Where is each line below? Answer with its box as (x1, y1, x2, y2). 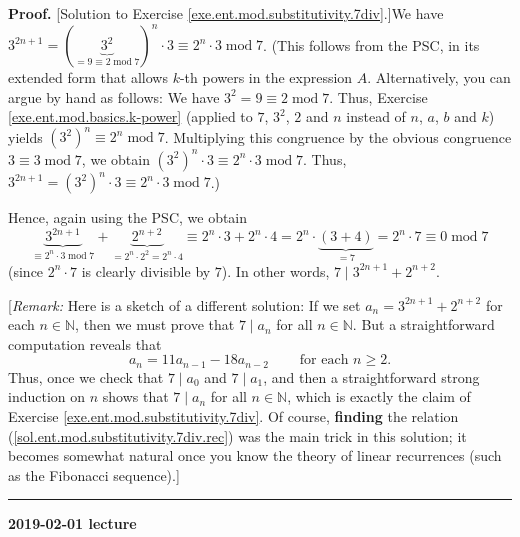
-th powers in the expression (179, 67, 353, 88)
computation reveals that (8, 333, 162, 354)
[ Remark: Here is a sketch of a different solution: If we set (8, 294, 361, 315)
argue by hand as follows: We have (8, 86, 220, 107)
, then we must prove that (75, 314, 235, 335)
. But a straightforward (352, 314, 495, 335)
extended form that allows (8, 67, 168, 88)
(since (8, 260, 44, 281)
